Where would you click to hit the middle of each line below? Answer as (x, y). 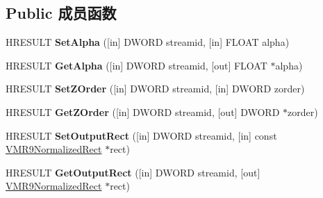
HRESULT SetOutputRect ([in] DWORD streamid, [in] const (141, 135)
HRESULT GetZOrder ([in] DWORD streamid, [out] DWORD (143, 112)
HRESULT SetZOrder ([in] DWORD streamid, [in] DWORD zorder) (155, 89)
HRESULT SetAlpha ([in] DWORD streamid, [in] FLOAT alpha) (148, 42)
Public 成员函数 (61, 13)
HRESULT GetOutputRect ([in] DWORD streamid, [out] (133, 172)
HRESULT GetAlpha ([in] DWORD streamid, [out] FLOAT (136, 65)
